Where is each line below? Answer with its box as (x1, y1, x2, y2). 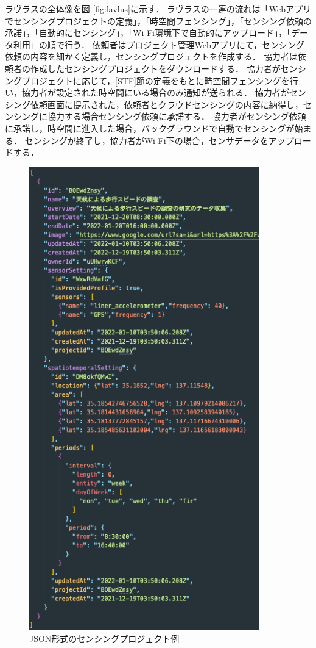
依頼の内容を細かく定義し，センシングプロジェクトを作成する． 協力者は (5, 50, 298, 63)
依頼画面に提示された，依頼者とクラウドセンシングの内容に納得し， (30, 98, 303, 110)
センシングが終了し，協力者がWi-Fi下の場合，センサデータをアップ (24, 134, 294, 146)
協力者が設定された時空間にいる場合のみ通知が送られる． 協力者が (21, 86, 289, 99)
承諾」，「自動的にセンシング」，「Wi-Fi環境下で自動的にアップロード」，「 (5, 26, 291, 39)
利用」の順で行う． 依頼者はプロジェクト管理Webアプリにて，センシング (13, 38, 304, 51)
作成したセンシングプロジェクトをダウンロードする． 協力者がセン (30, 62, 298, 74)
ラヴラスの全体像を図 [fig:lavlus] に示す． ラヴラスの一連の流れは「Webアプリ (5, 2, 311, 15)
